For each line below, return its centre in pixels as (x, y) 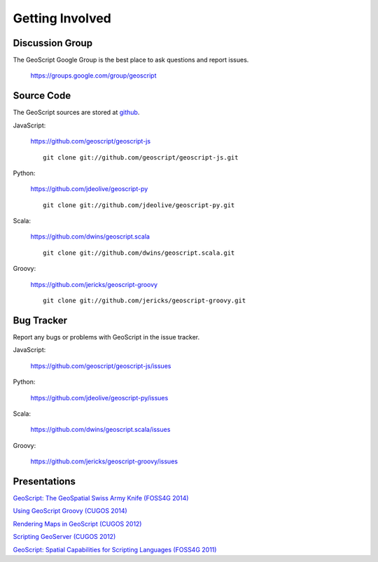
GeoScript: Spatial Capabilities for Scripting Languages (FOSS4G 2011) (115, 549)
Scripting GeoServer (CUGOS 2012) (64, 537)
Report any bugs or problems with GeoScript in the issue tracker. (106, 337)
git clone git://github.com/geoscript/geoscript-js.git (141, 157)
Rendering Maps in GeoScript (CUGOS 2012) (77, 524)
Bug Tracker (40, 320)
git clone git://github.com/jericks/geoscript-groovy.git (145, 301)
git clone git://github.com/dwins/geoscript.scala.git (139, 253)
